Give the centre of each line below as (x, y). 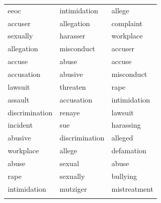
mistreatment (132, 188)
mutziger (73, 188)
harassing (126, 125)
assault (19, 99)
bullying (124, 176)
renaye (70, 112)
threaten (73, 86)
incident (20, 125)
